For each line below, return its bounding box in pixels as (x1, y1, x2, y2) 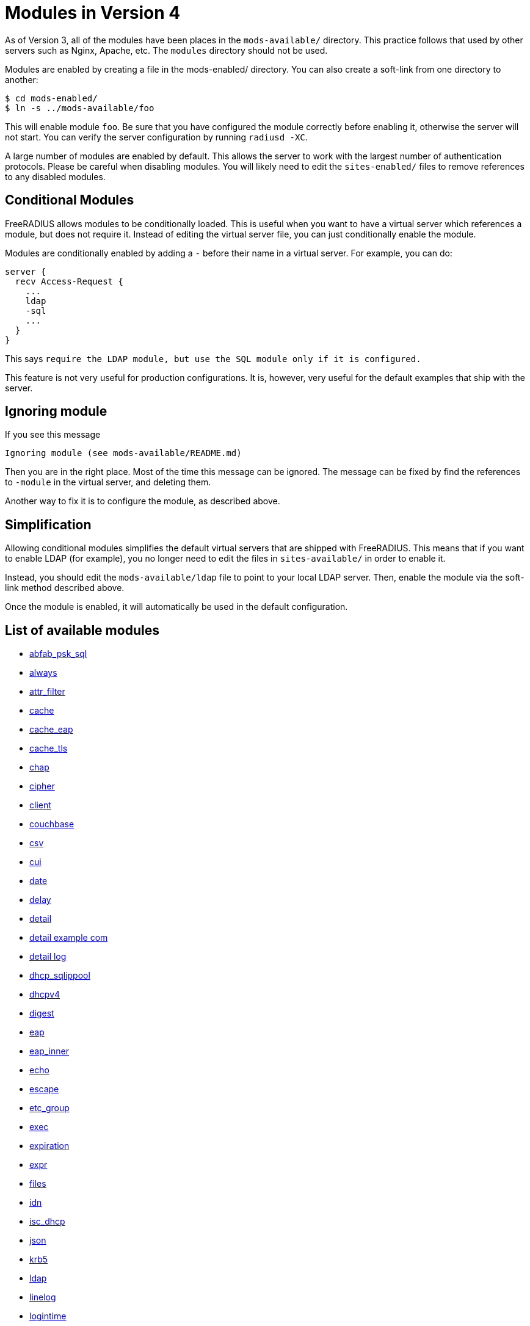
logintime (29, 1311, 67, 1322)
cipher (29, 781, 55, 792)
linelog (29, 1292, 56, 1303)
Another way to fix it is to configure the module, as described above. (5, 496, 280, 507)
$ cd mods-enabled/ (5, 93, 98, 103)
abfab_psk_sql (29, 648, 87, 659)
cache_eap (29, 724, 73, 735)
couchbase (29, 819, 74, 830)
